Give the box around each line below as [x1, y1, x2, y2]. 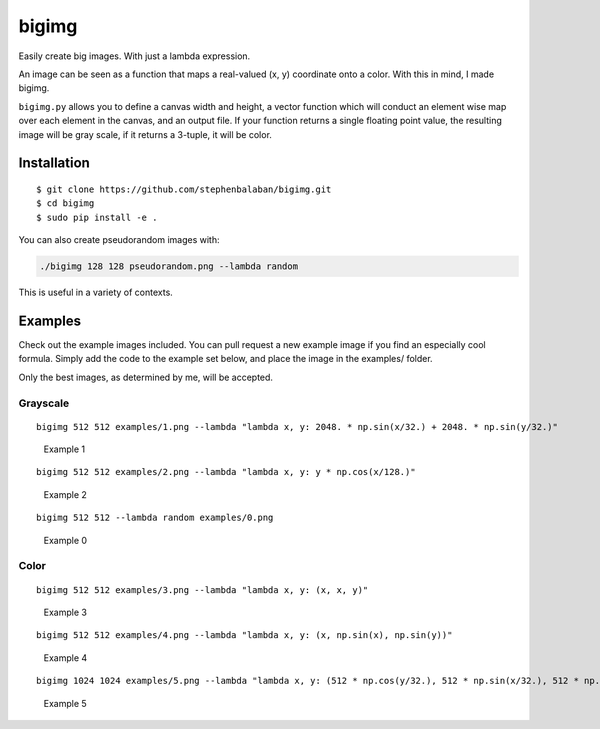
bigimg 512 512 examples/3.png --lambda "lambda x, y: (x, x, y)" [36, 584, 369, 595]
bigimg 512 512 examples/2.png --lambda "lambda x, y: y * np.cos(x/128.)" [36, 466, 416, 478]
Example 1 [43, 443, 85, 455]
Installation [18, 155, 90, 172]
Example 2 [43, 488, 87, 500]
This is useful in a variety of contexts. [18, 286, 174, 299]
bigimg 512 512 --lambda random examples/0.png [36, 512, 274, 524]
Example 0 [43, 534, 88, 546]
